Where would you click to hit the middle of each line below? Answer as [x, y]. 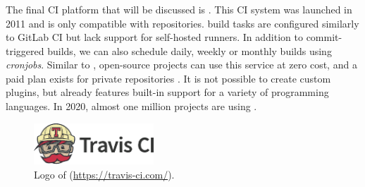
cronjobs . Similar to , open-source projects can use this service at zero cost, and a [181, 65]
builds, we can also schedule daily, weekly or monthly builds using [190, 50]
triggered [25, 50]
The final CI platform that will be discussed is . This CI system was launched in [179, 9]
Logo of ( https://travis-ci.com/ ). [104, 175]
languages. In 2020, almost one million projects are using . [131, 106]
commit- [324, 37]
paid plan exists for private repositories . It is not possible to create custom [168, 78]
